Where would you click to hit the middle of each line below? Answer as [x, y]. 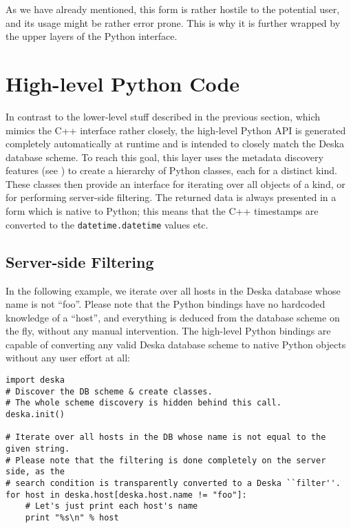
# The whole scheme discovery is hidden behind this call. [143, 403]
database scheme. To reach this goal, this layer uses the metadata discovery [164, 157]
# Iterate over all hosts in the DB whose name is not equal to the [166, 437]
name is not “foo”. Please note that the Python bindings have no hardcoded [166, 304]
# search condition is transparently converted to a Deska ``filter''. [173, 483]
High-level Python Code [123, 83]
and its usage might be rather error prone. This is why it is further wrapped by [173, 22]
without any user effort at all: [68, 358]
